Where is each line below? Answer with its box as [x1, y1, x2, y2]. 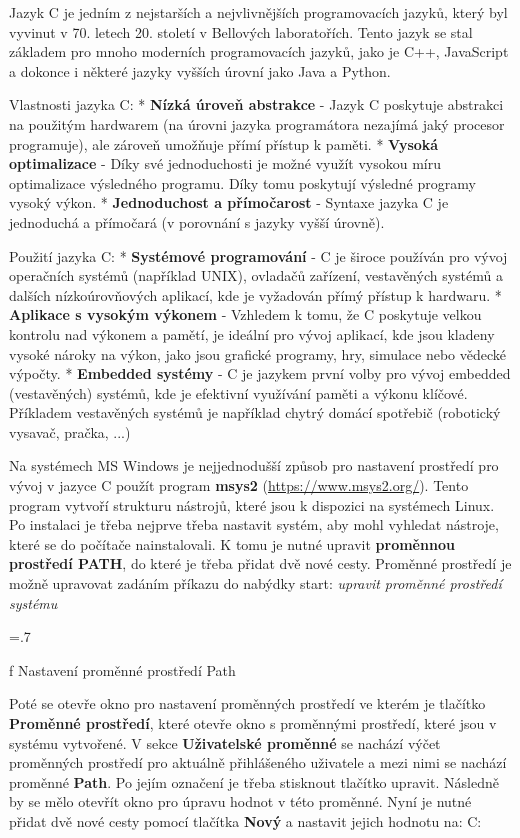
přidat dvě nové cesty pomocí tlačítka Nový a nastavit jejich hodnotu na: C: [9, 810, 482, 831]
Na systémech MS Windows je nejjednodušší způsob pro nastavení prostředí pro [9, 455, 499, 476]
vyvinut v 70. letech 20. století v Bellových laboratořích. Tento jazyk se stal [9, 21, 473, 42]
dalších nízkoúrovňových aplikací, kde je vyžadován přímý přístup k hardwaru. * [9, 284, 502, 305]
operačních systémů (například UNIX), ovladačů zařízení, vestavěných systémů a [9, 265, 503, 286]
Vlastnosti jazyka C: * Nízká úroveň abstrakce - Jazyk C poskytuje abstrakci [9, 94, 504, 115]
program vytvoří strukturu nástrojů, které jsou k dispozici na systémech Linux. [9, 494, 495, 515]
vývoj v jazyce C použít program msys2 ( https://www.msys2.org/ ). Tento [9, 475, 469, 496]
